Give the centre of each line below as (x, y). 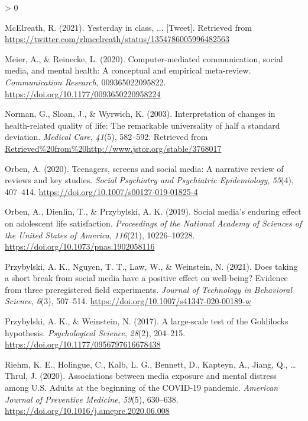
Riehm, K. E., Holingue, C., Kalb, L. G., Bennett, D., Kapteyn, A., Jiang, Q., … (150, 364)
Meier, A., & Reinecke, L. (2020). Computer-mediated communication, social (144, 58)
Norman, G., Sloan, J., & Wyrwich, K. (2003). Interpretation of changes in (140, 114)
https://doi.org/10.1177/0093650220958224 (83, 93)
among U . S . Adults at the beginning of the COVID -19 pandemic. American (142, 387)
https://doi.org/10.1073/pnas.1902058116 (80, 246)
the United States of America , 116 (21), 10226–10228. (100, 235)
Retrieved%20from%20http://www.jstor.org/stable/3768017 (113, 148)
